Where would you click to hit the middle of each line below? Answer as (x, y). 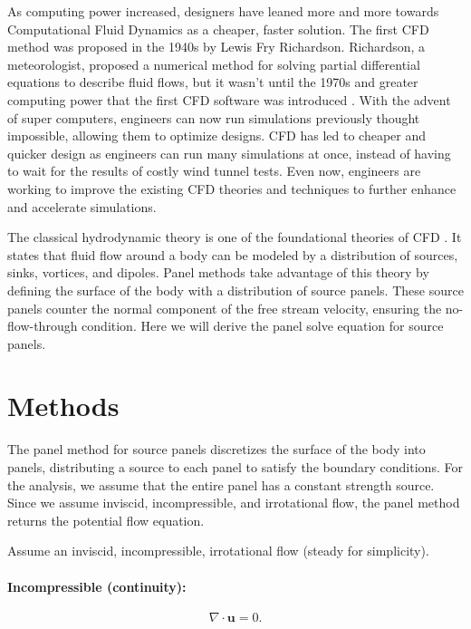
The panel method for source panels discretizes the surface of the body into (216, 449)
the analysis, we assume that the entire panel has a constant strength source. (221, 484)
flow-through (43, 326)
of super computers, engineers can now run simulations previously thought (214, 117)
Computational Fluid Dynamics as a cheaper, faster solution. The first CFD (218, 29)
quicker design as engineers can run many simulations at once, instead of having (229, 153)
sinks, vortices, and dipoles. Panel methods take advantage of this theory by (218, 272)
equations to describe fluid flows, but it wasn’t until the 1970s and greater (213, 82)
